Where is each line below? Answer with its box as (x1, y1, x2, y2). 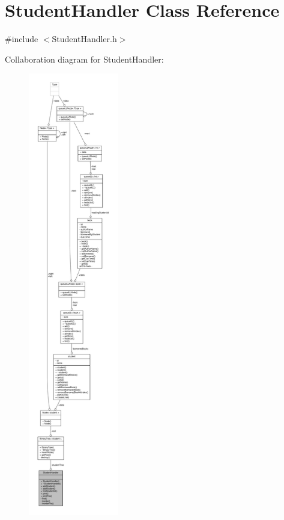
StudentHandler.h (52, 32, 117, 45)
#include (5, 32, 38, 45)
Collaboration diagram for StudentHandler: (5, 52, 164, 65)
